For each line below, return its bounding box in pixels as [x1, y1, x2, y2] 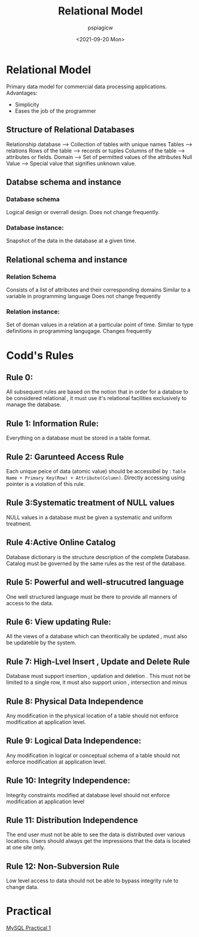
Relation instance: [6, 308, 60, 316]
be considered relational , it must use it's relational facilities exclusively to [6, 395, 187, 402]
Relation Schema [6, 272, 57, 281]
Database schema [6, 195, 60, 203]
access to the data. [6, 599, 54, 606]
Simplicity [14, 101, 39, 108]
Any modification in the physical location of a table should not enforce [6, 712, 179, 719]
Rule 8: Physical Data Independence [6, 696, 144, 706]
